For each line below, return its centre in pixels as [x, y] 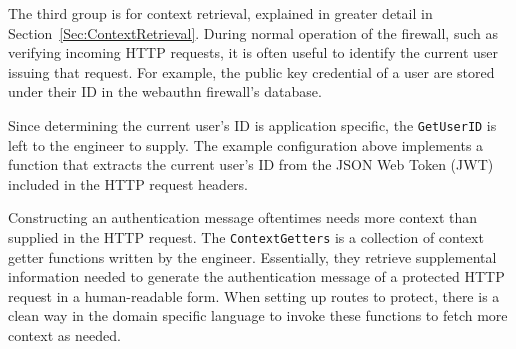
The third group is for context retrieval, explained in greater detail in [220, 13]
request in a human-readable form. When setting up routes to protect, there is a [254, 295]
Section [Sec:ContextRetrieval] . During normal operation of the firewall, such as [253, 32]
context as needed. [64, 335]
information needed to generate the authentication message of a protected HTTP [256, 276]
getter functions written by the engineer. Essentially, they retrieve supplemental [252, 256]
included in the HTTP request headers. [128, 183]
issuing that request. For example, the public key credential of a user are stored [251, 71]
